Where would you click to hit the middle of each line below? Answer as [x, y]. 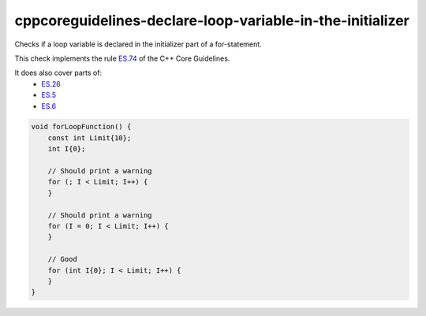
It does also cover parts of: [58, 73]
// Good [63, 259]
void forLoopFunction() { [81, 127]
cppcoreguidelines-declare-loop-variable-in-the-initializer [212, 20]
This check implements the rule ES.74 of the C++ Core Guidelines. [122, 58]
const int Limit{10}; [90, 138]
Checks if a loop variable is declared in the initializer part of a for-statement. [138, 44]
